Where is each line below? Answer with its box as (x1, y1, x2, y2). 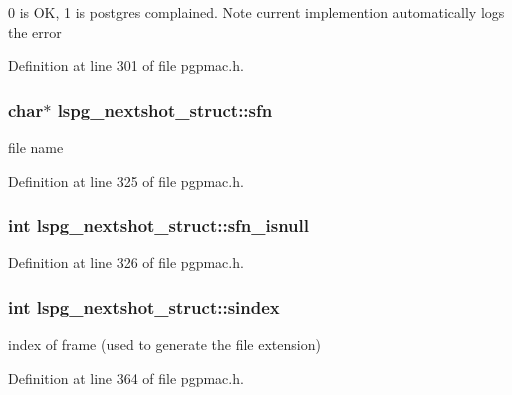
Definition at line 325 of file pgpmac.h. (8, 170, 244, 191)
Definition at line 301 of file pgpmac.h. (8, 55, 244, 76)
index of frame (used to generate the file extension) (8, 334, 321, 355)
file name (8, 137, 64, 157)
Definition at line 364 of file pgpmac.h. (8, 367, 244, 388)
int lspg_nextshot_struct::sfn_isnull (8, 213, 309, 238)
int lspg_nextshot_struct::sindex (8, 294, 280, 319)
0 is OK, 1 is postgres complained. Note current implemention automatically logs (8, 2, 505, 22)
